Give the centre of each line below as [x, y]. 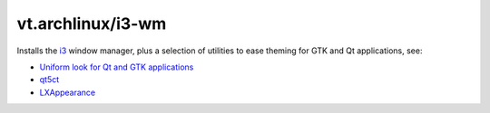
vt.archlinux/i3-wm [92, 24]
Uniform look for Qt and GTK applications [117, 67]
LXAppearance [67, 92]
